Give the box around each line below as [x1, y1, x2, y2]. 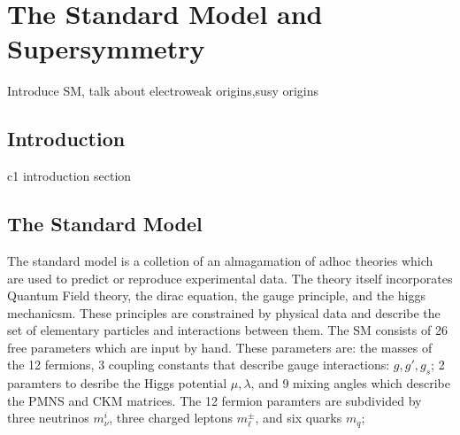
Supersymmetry [7, 30, 205, 66]
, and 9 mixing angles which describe [250, 374, 450, 392]
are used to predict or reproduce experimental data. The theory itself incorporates [7, 268, 453, 287]
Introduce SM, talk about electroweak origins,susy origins [7, 82, 319, 100]
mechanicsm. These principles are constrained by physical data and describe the [7, 303, 441, 322]
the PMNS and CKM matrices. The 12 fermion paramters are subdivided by [7, 391, 422, 409]
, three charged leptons [109, 408, 234, 427]
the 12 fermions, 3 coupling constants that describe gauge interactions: [7, 355, 390, 374]
